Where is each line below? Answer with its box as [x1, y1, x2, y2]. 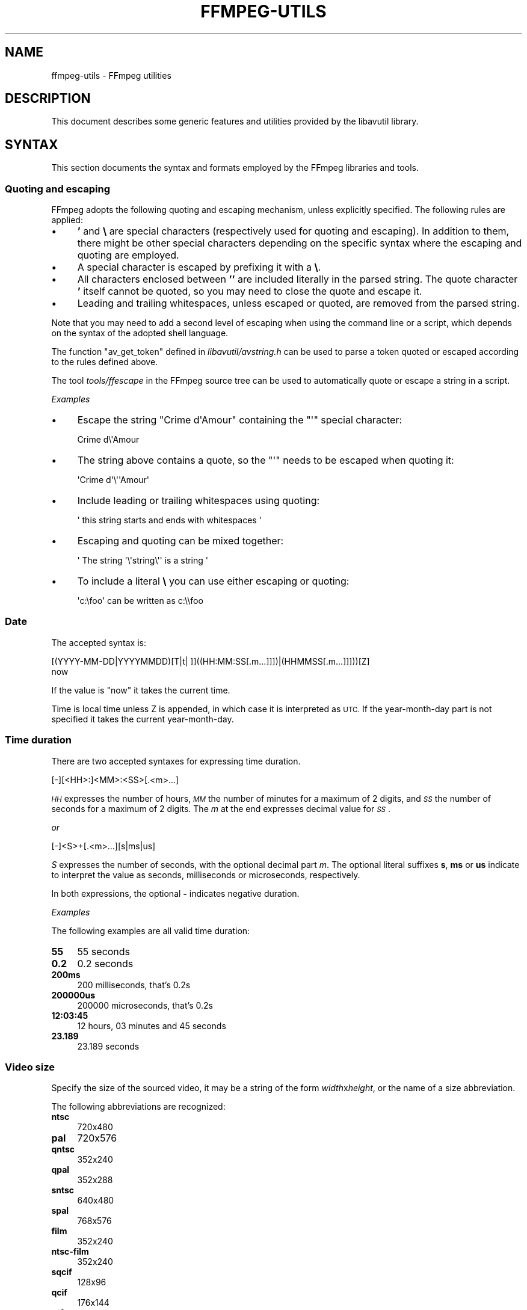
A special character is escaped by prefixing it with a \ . [77, 261, 321, 274]
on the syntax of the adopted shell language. [51, 328, 229, 339]
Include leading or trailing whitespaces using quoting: [77, 494, 320, 507]
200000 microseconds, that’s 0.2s [77, 1000, 213, 1010]
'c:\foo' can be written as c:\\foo [77, 595, 203, 606]
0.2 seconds [77, 957, 134, 970]
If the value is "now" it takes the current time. [51, 684, 230, 695]
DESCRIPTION [5, 91, 91, 106]
